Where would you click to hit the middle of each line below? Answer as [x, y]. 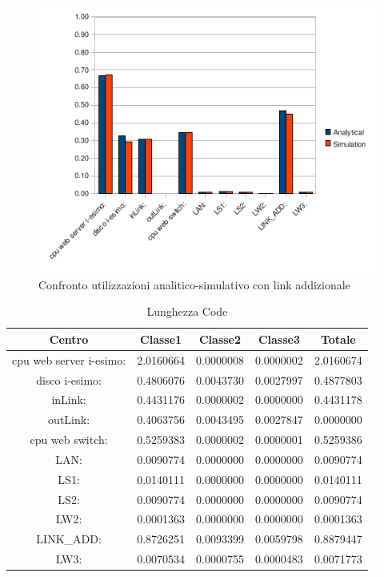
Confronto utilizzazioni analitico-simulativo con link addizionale [194, 284]
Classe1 [161, 339]
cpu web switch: [69, 440]
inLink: [69, 399]
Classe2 [220, 339]
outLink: [69, 420]
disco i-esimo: [69, 379]
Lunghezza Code [187, 311]
